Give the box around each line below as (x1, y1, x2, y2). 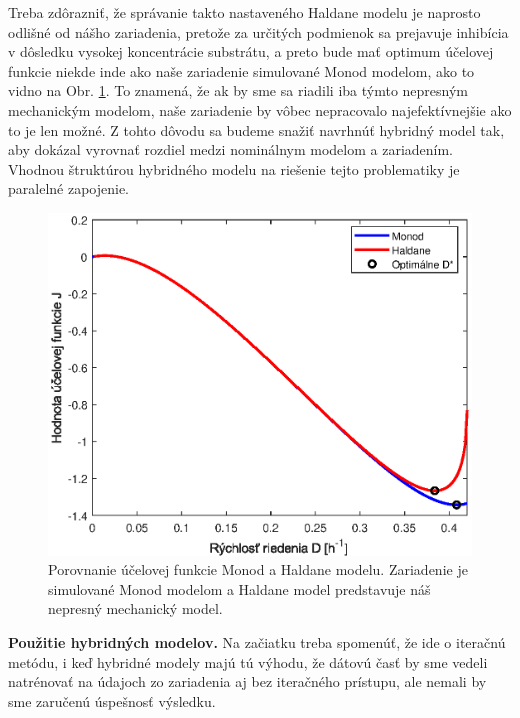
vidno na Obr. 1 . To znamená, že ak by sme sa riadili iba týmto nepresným (8, 80, 469, 101)
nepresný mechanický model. (48, 598, 223, 619)
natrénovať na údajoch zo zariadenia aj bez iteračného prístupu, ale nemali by (8, 671, 487, 692)
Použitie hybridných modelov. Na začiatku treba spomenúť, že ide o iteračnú (8, 632, 506, 653)
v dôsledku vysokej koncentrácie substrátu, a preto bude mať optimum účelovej (8, 41, 494, 62)
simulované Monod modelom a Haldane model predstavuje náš (48, 578, 431, 599)
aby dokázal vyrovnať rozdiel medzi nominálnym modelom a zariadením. (8, 139, 454, 160)
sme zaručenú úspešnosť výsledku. (8, 690, 216, 711)
